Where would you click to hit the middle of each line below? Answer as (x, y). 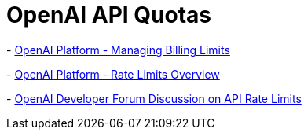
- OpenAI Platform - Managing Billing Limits (118, 50)
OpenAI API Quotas (109, 15)
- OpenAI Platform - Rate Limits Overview (113, 74)
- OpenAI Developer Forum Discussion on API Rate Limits (154, 98)
